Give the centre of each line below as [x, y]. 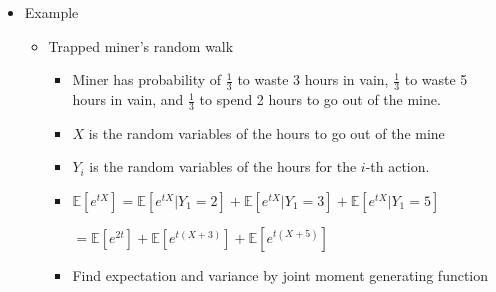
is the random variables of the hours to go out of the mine [266, 132]
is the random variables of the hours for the [223, 166]
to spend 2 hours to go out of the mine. [320, 99]
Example [51, 12]
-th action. [397, 166]
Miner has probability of [147, 79]
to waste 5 [436, 79]
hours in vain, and [128, 99]
